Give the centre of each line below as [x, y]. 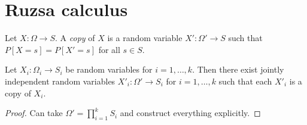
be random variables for [109, 69]
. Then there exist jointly [238, 69]
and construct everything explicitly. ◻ [190, 113]
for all [109, 49]
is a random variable [145, 38]
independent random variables [60, 81]
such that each [245, 81]
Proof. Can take [34, 113]
